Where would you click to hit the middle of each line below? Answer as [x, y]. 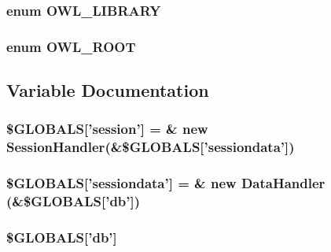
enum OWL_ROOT [71, 46]
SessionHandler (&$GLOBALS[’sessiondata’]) [151, 147]
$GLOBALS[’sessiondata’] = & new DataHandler [166, 183]
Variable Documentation [108, 90]
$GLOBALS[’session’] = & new [107, 129]
